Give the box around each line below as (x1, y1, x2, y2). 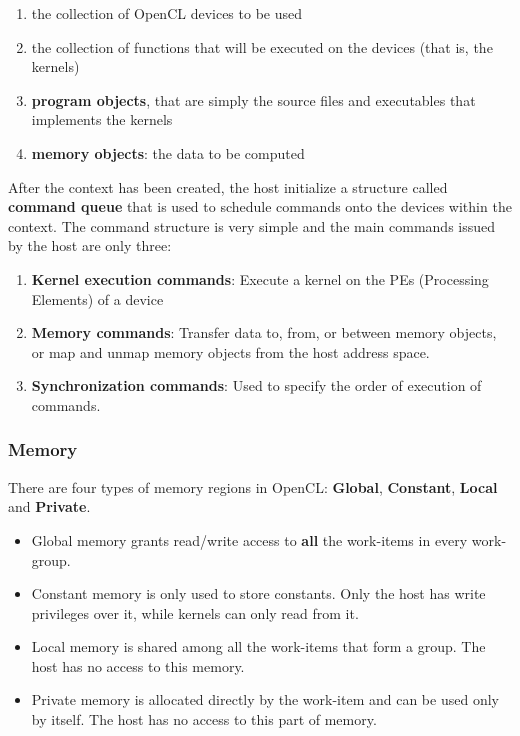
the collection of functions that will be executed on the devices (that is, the (31, 36, 493, 57)
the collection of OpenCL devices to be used (31, 3, 303, 23)
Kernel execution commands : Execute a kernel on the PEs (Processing (31, 268, 489, 289)
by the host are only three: (8, 235, 172, 256)
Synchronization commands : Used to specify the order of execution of (31, 375, 482, 396)
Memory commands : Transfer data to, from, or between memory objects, (31, 322, 497, 343)
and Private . (8, 496, 91, 517)
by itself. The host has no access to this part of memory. (31, 709, 377, 730)
